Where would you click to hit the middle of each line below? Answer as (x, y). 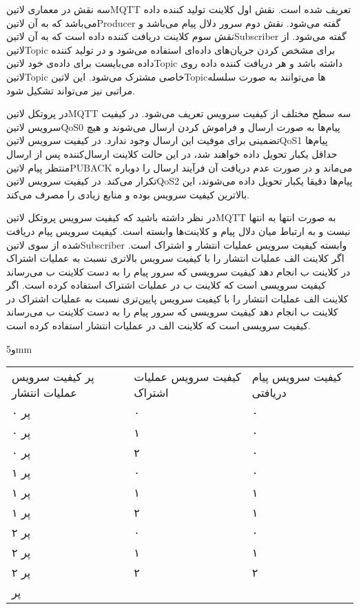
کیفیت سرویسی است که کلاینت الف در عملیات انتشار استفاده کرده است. (158, 326)
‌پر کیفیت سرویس (53, 377)
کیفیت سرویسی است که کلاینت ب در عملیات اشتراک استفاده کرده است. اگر (166, 285)
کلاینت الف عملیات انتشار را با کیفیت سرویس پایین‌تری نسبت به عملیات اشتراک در (177, 298)
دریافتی (269, 393)
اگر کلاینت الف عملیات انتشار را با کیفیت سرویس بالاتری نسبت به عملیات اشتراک (175, 258)
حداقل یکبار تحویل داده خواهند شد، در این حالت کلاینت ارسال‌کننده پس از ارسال (172, 153)
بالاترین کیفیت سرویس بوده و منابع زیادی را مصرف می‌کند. (128, 194)
